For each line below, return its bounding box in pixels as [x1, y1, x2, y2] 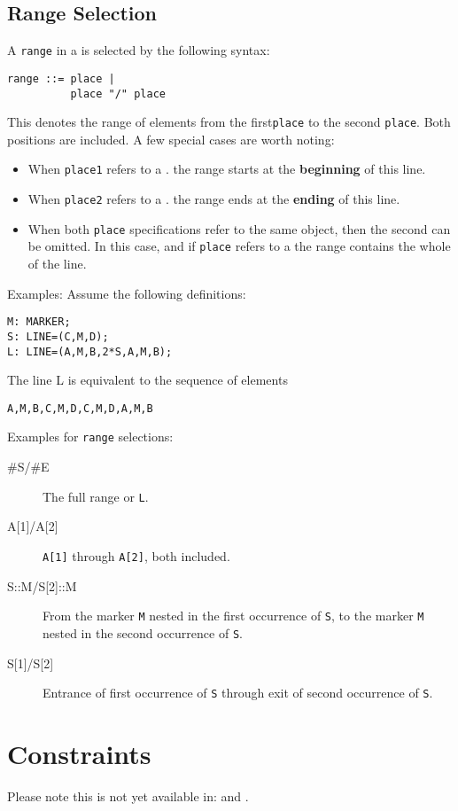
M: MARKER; [7, 316, 71, 329]
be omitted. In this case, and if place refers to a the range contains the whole [27, 237, 451, 255]
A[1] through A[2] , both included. [43, 546, 230, 565]
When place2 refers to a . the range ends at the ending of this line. [27, 190, 400, 208]
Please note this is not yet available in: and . [7, 786, 249, 805]
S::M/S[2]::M [7, 576, 77, 595]
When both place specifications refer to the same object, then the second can [27, 219, 451, 238]
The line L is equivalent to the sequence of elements [7, 370, 288, 389]
